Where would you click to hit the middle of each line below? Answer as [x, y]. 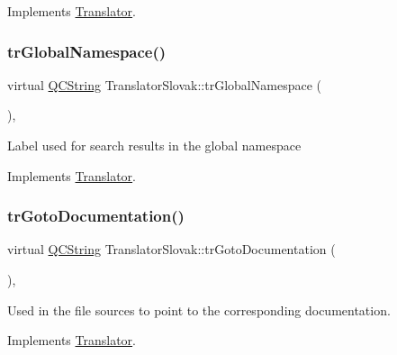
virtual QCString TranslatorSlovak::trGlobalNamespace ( [164, 84]
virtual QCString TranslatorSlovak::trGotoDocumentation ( [171, 249]
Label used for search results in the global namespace [154, 145]
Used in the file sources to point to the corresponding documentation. [199, 309]
